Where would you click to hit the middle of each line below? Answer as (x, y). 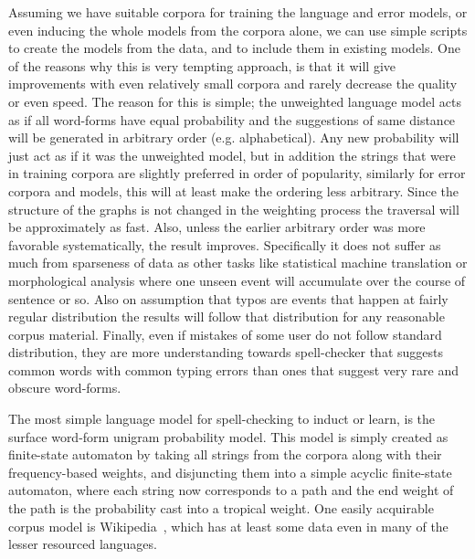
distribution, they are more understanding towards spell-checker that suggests (226, 352)
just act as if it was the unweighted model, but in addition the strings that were (232, 155)
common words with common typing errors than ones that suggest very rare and (233, 369)
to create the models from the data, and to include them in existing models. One (234, 48)
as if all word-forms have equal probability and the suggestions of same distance (232, 119)
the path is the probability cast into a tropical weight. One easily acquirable (221, 508)
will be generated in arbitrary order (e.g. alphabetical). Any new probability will (234, 137)
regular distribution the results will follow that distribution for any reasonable (227, 316)
